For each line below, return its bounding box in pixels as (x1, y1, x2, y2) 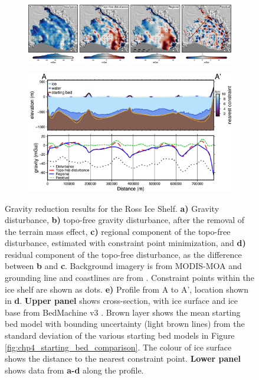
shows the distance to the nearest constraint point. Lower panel (5, 352, 241, 365)
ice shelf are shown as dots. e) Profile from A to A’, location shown (5, 283, 248, 295)
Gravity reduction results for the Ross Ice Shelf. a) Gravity (5, 202, 219, 214)
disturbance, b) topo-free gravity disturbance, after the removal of (5, 214, 245, 226)
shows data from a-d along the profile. (5, 363, 144, 376)
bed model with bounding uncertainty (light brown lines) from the (5, 317, 245, 330)
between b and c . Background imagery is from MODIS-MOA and (5, 260, 242, 272)
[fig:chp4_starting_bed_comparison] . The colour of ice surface (5, 340, 232, 353)
